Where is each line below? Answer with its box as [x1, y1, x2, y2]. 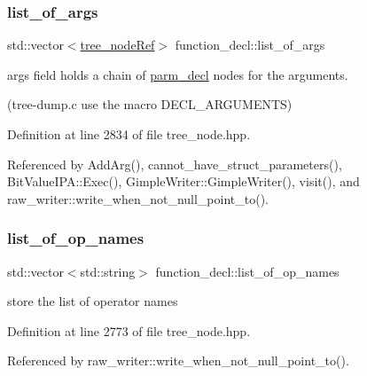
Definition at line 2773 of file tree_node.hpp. [7, 321, 251, 340]
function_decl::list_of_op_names [155, 262, 340, 280]
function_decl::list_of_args [175, 35, 325, 54]
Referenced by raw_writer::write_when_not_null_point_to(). [7, 351, 349, 370]
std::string [80, 262, 136, 280]
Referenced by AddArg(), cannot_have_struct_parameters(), [7, 154, 342, 173]
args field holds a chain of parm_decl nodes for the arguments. [7, 65, 348, 83]
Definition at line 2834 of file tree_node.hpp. [7, 125, 251, 143]
